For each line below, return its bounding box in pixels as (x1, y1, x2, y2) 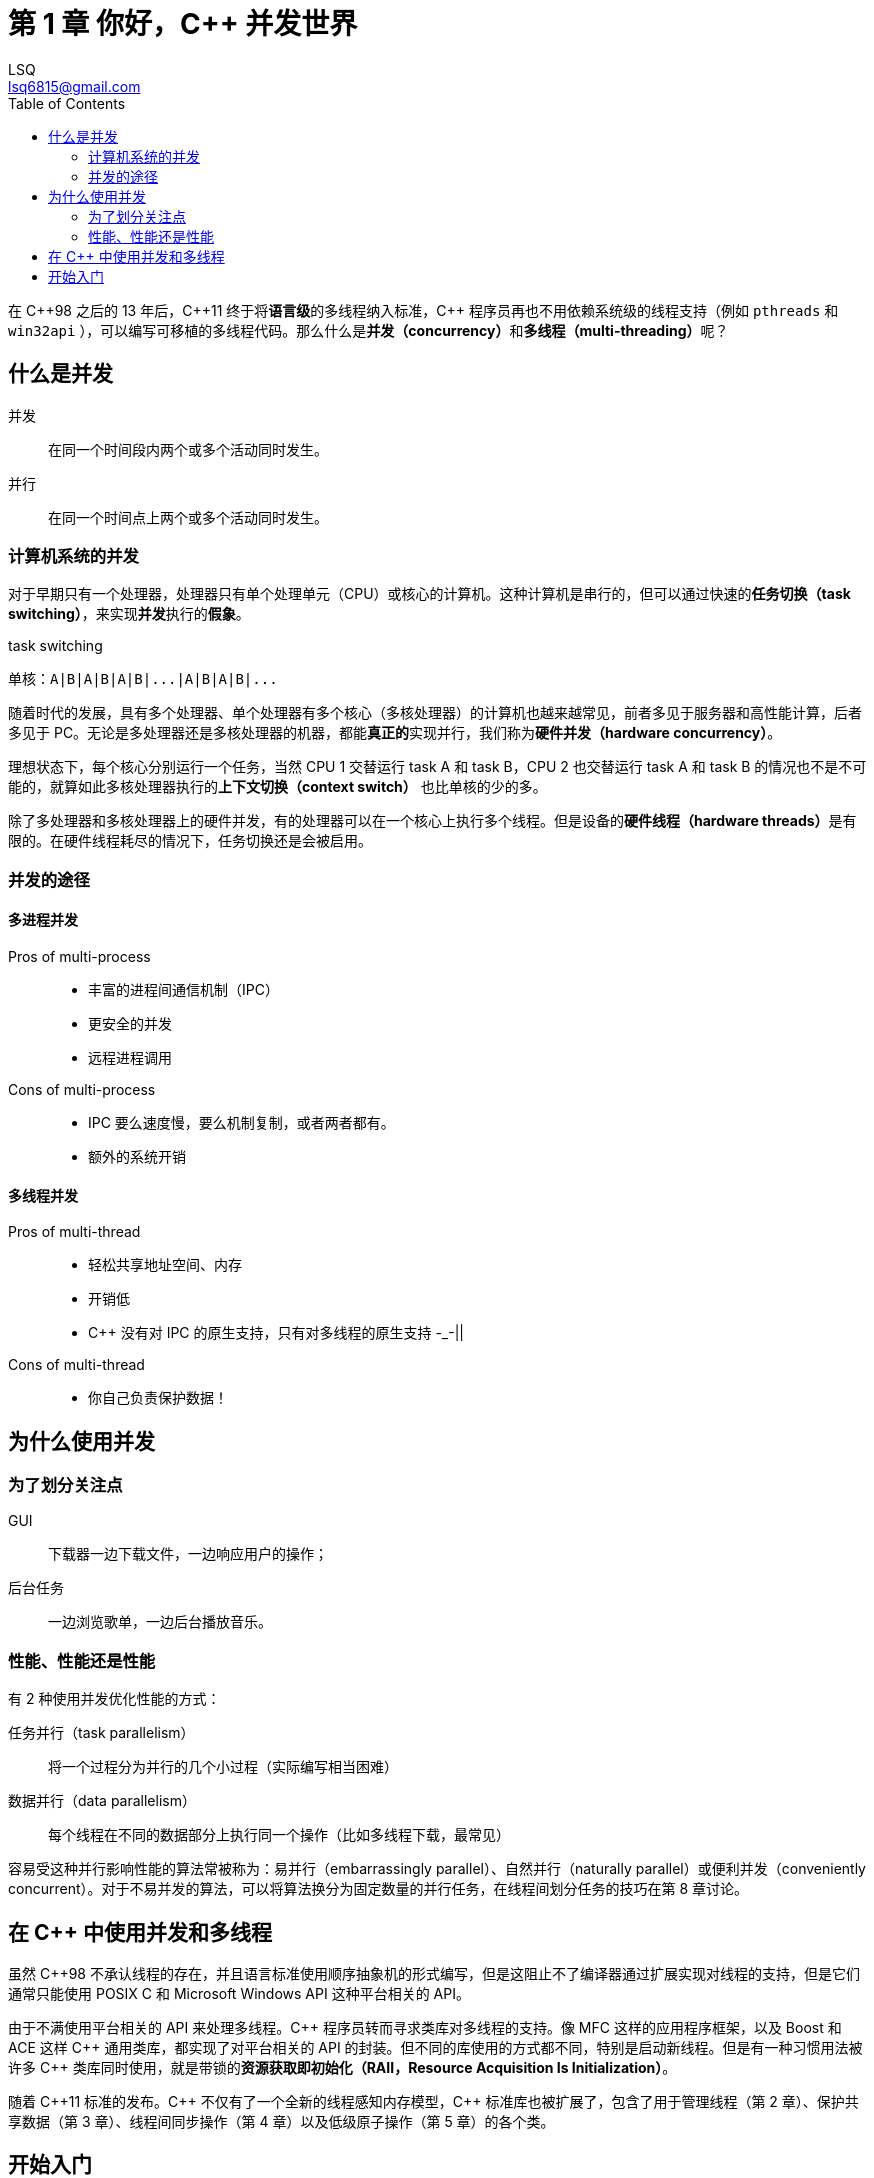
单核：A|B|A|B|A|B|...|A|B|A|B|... (8, 671, 278, 688)
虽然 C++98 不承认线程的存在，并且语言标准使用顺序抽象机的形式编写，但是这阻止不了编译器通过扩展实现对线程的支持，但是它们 (8, 1964, 860, 1982)
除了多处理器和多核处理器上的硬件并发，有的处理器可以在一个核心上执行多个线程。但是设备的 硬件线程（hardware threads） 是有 (8, 812, 857, 830)
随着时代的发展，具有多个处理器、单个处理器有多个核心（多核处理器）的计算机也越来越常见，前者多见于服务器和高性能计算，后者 (8, 704, 862, 722)
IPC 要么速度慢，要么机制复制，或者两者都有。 (88, 1113, 395, 1131)
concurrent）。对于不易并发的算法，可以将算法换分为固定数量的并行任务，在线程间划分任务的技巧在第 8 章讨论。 (8, 1880, 749, 1898)
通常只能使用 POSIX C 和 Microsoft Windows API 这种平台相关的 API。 (8, 1984, 470, 2002)
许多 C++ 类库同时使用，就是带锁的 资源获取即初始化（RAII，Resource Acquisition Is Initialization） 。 (8, 2058, 677, 2076)
